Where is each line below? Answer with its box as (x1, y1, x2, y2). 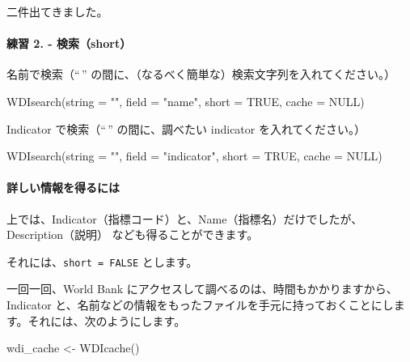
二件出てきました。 (6, 3, 108, 19)
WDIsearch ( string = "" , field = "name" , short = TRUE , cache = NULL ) (6, 92, 365, 109)
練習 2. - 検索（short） (6, 35, 132, 52)
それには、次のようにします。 (27, 312, 186, 329)
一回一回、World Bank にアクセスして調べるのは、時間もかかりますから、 (6, 280, 398, 297)
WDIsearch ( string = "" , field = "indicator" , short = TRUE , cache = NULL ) (6, 147, 383, 164)
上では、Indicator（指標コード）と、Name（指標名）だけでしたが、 (6, 210, 363, 227)
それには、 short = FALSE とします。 (6, 253, 198, 270)
